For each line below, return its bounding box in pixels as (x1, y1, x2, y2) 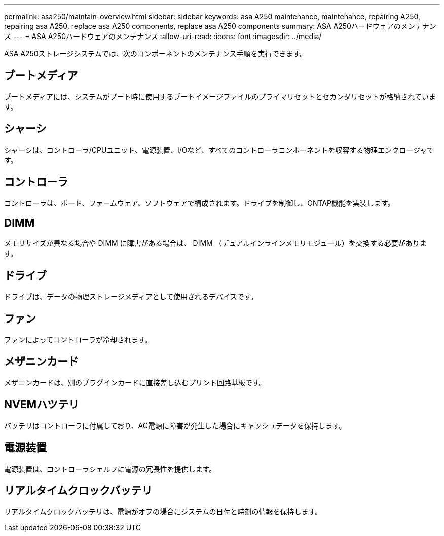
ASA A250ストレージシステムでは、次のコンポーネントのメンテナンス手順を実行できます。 (4, 49, 307, 58)
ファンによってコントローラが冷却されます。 (4, 335, 152, 344)
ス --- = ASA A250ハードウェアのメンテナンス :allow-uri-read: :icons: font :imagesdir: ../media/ (4, 32, 322, 41)
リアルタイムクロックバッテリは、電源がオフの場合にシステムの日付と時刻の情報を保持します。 (4, 507, 322, 516)
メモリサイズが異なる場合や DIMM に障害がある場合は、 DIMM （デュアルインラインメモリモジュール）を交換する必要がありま (4, 239, 427, 248)
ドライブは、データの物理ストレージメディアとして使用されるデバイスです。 (4, 292, 258, 301)
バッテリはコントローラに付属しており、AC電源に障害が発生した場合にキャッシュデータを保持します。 (4, 421, 346, 430)
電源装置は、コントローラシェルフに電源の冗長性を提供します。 (4, 464, 216, 473)
